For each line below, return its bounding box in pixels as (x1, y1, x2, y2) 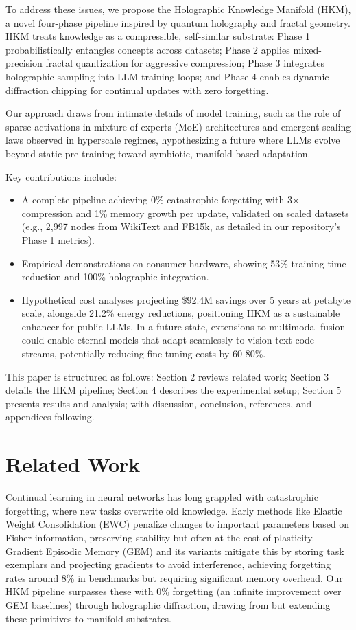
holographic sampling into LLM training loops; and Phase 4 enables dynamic (5, 69, 329, 83)
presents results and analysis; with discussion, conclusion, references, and (5, 396, 312, 410)
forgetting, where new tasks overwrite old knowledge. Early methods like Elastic (5, 503, 342, 517)
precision (5, 56, 43, 70)
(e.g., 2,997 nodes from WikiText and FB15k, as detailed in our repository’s (21, 219, 341, 234)
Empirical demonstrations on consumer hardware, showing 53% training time (21, 256, 346, 270)
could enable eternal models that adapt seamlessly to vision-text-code (21, 333, 315, 347)
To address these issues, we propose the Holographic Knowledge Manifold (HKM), (5, 2, 351, 16)
